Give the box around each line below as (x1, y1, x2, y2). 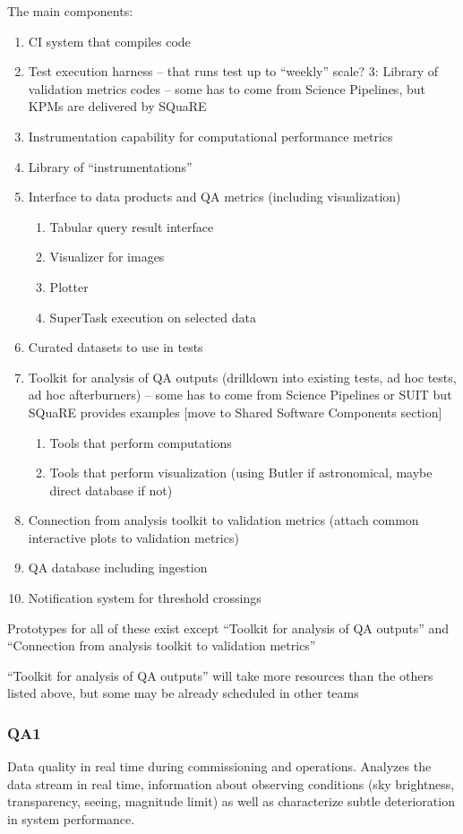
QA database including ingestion (28, 558, 208, 577)
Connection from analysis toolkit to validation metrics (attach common (28, 511, 419, 529)
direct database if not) (49, 480, 173, 499)
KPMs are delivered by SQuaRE (28, 97, 207, 116)
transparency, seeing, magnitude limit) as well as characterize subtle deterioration (7, 792, 455, 811)
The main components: (7, 2, 133, 20)
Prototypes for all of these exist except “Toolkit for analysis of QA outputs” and (7, 618, 450, 637)
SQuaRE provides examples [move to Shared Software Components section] (28, 402, 442, 421)
